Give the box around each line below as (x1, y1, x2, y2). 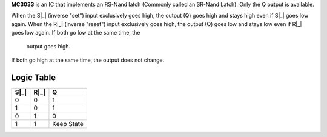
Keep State (52, 119, 84, 128)
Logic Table (11, 72, 56, 82)
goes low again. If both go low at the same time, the (11, 29, 140, 36)
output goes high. (26, 42, 71, 50)
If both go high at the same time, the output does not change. (11, 56, 165, 64)
